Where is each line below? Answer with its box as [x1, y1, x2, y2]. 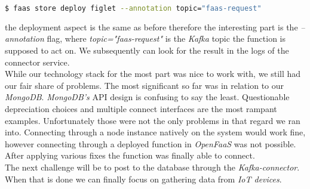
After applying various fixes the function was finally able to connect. [5, 149, 255, 162]
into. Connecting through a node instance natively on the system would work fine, [5, 126, 306, 138]
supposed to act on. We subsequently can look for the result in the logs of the [5, 44, 289, 57]
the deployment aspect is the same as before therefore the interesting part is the [5, 20, 298, 33]
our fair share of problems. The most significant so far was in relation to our [5, 79, 284, 91]
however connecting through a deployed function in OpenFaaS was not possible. [5, 137, 296, 150]
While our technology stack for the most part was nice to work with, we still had [5, 67, 301, 80]
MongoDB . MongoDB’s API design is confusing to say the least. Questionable [5, 91, 290, 103]
